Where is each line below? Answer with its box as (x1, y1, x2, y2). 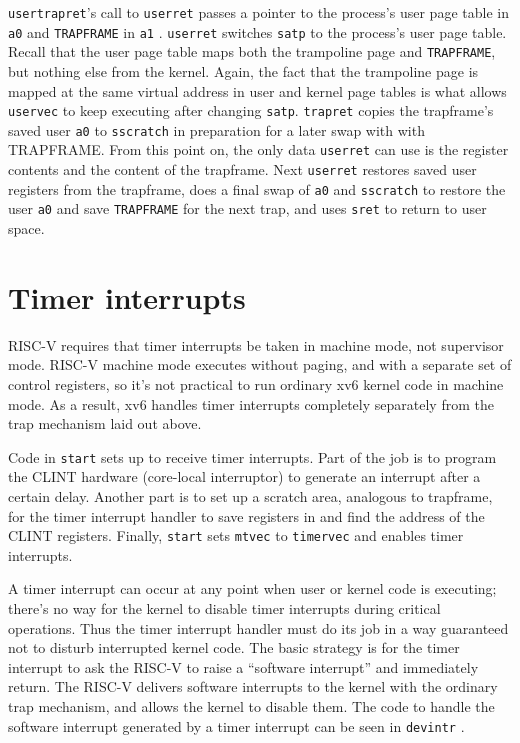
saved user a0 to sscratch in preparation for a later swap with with (8, 119, 425, 140)
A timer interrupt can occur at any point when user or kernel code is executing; (8, 578, 497, 599)
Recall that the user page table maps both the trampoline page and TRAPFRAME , (8, 41, 496, 62)
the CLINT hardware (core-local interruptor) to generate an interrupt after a (8, 466, 481, 487)
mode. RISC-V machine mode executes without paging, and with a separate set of (8, 354, 512, 375)
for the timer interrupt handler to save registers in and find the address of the (8, 505, 485, 526)
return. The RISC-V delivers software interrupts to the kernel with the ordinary (8, 676, 498, 697)
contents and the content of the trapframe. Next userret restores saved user (8, 159, 477, 180)
